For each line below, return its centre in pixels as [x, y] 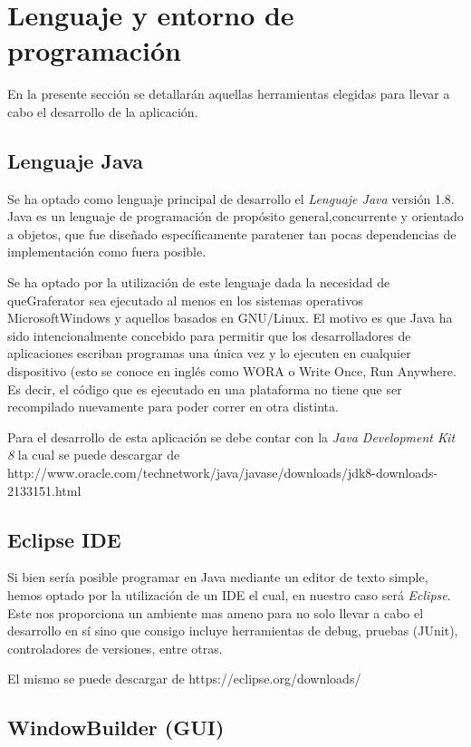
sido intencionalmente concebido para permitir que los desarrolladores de [209, 335]
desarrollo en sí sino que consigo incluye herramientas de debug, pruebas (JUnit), [233, 631]
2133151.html [44, 490]
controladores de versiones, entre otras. [115, 648]
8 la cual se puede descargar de [94, 455]
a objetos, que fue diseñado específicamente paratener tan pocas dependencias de [232, 233]
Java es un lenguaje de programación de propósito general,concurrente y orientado [235, 216]
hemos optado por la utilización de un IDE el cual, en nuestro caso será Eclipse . [229, 595]
